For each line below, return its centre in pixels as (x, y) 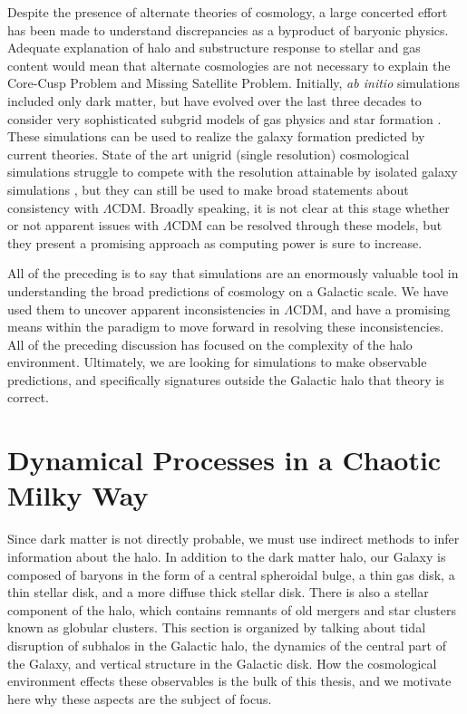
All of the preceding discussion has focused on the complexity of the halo (210, 344)
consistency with (53, 207)
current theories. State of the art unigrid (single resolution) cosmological (209, 154)
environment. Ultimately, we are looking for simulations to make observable (217, 362)
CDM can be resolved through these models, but (307, 225)
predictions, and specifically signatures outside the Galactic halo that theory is (226, 379)
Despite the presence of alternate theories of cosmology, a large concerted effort (228, 12)
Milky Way (78, 495)
